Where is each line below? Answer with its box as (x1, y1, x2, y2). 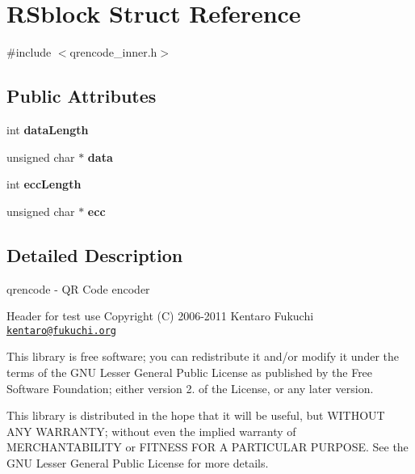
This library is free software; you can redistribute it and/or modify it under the (6, 348, 399, 365)
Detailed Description (6, 242, 183, 267)
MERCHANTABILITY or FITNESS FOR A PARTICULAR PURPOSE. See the (6, 438, 409, 455)
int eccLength (6, 176, 82, 193)
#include (6, 44, 52, 61)
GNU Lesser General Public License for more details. (6, 454, 269, 471)
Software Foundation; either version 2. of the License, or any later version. (6, 379, 374, 396)
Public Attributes (6, 83, 157, 108)
